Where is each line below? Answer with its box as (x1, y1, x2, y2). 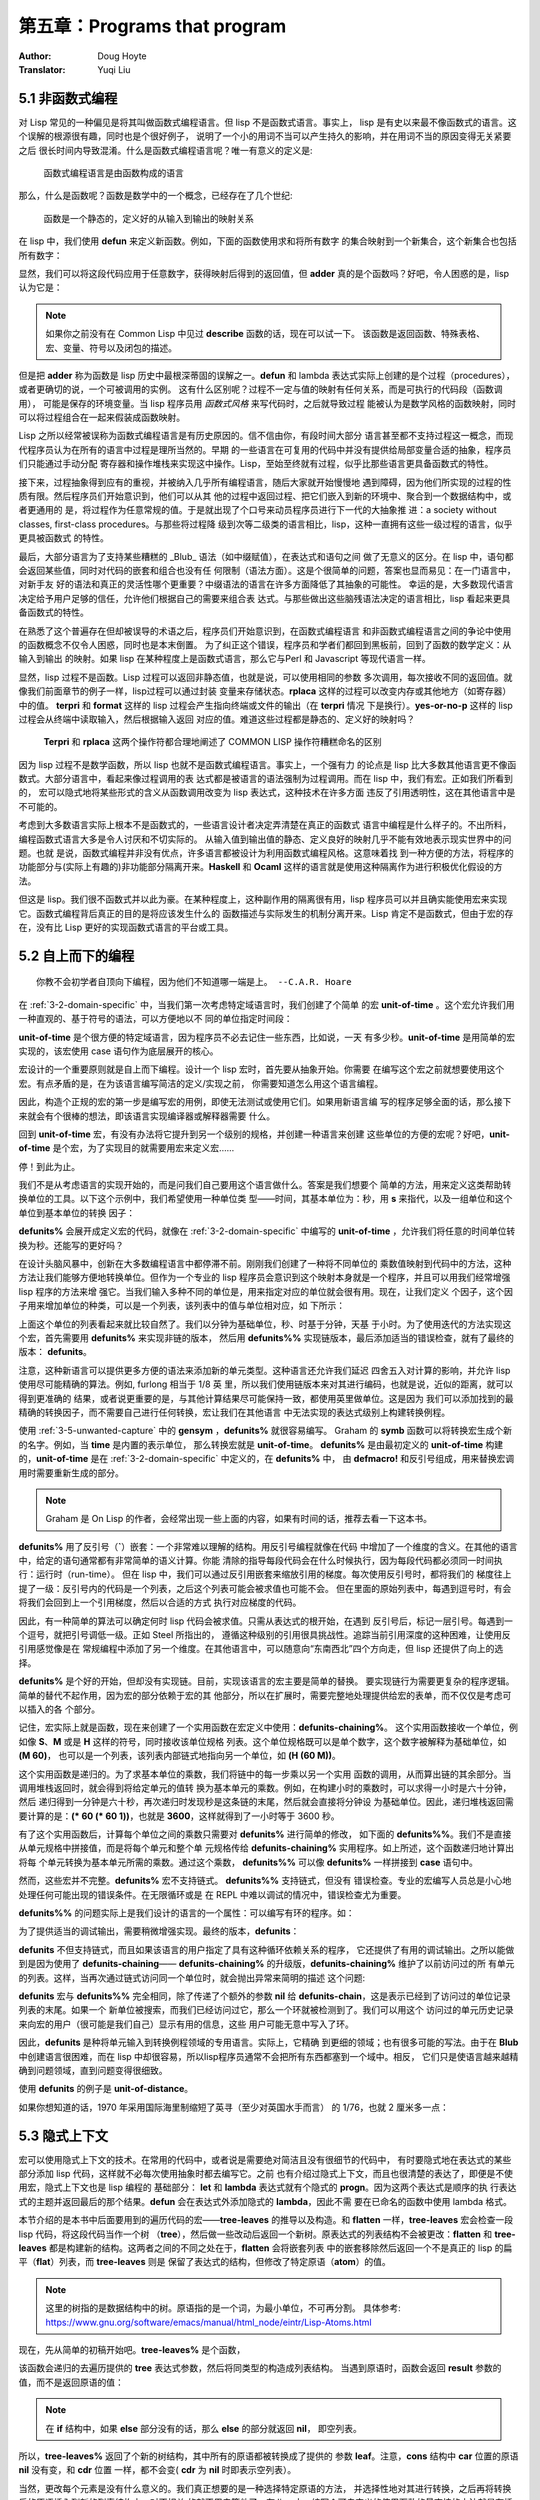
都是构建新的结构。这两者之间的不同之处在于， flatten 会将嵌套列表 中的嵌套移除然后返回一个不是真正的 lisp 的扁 (48, 2241, 513, 2254)
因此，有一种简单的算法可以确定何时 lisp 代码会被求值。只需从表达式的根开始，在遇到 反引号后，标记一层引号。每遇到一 (18, 1615, 514, 1627)
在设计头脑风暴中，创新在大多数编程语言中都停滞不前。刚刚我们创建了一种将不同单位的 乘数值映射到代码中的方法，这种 (18, 1258, 512, 1270)
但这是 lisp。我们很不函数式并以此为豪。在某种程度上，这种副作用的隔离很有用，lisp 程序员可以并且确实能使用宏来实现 (18, 893, 508, 905)
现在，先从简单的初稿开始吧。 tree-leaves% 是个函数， (18, 2343, 246, 2355)
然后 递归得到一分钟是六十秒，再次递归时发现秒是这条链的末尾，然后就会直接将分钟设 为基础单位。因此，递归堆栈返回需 (18, 1796, 514, 1808)
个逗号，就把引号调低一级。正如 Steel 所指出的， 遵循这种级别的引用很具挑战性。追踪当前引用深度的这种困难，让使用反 (18, 1629, 511, 1641)
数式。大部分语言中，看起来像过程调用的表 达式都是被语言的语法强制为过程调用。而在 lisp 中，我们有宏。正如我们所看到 (18, 773, 514, 785)
